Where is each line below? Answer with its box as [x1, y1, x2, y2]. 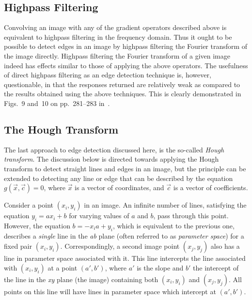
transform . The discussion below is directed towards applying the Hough [4, 154, 219, 164]
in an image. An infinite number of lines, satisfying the [84, 200, 247, 210]
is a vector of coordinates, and [75, 182, 164, 193]
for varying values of [69, 210, 129, 221]
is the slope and [137, 262, 184, 272]
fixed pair [4, 241, 32, 251]
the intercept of [193, 262, 239, 272]
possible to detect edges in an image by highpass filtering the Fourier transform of [4, 41, 248, 51]
